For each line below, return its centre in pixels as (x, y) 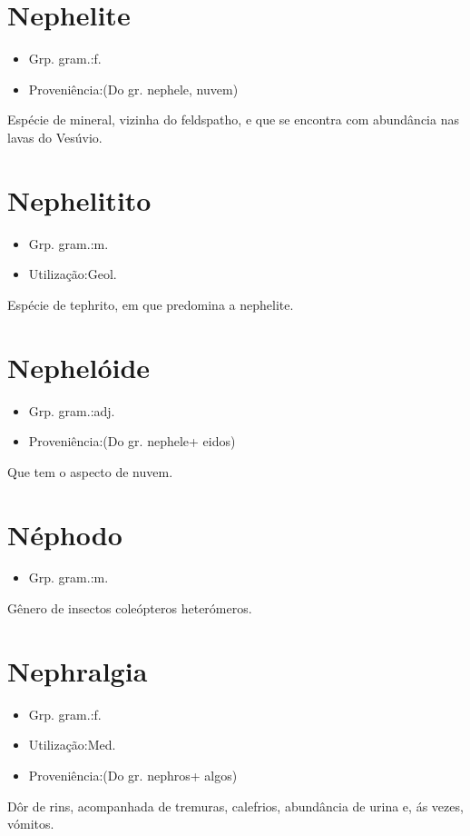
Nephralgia (78, 670)
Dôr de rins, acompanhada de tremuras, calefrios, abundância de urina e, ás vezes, (235, 806)
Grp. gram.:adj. (72, 410)
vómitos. (31, 824)
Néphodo (65, 534)
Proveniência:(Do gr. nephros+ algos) (133, 775)
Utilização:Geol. (73, 274)
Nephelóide (79, 367)
